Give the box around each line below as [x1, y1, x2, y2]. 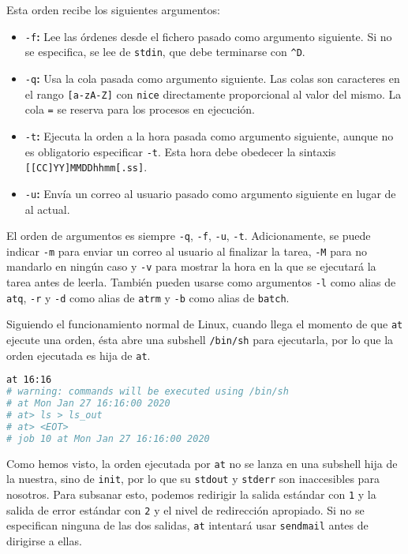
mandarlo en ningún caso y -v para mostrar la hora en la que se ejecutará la [6, 258, 376, 275]
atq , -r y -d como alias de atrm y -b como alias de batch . [6, 289, 290, 305]
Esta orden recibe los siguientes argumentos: [6, 2, 220, 17]
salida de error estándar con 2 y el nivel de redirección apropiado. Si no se [6, 501, 365, 518]
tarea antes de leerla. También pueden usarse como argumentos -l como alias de [6, 274, 396, 290]
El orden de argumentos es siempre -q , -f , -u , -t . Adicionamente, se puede [6, 227, 371, 244]
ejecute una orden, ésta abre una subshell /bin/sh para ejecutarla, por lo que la [6, 331, 394, 348]
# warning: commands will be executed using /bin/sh [6, 386, 289, 398]
